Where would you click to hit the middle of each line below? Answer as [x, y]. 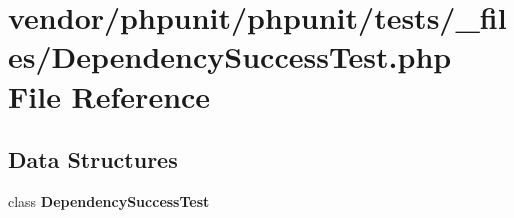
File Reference [109, 95]
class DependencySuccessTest [109, 200]
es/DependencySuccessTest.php [230, 56]
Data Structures [93, 159]
